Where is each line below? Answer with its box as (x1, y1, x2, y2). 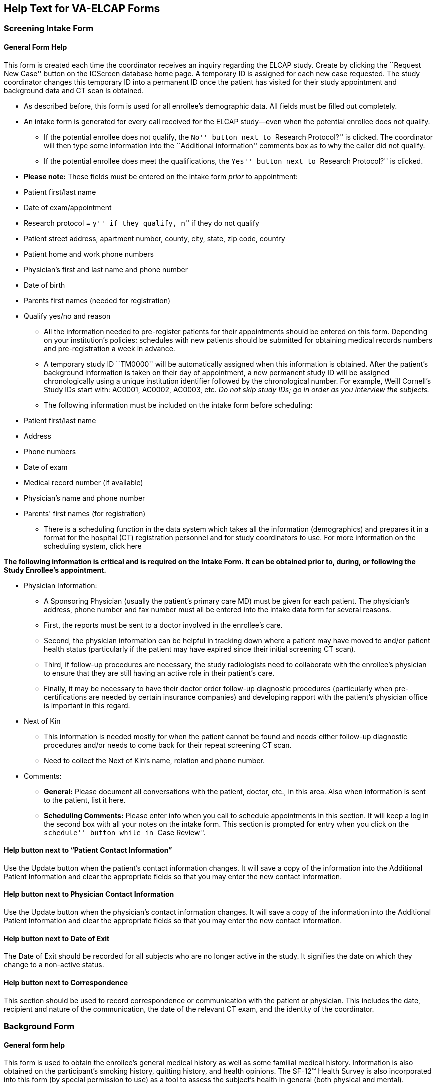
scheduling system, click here (44, 541, 142, 550)
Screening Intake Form (4, 23, 94, 34)
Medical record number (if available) (24, 478, 143, 487)
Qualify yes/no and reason (24, 311, 111, 320)
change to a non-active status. (4, 960, 104, 969)
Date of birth (24, 280, 65, 289)
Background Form (4, 1021, 75, 1031)
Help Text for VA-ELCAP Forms (4, 2, 160, 15)
